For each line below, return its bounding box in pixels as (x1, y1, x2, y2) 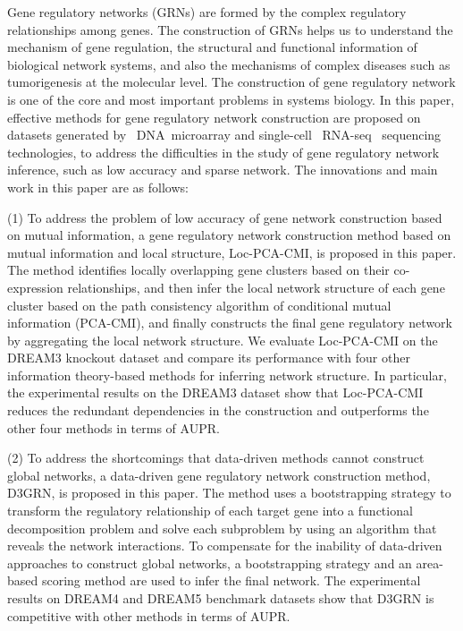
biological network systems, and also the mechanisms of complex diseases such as (7, 55, 450, 73)
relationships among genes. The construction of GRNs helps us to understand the (7, 20, 453, 38)
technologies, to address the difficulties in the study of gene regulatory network (7, 142, 440, 161)
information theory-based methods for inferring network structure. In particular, (7, 365, 447, 384)
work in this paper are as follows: (7, 177, 189, 196)
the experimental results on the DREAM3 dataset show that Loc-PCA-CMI (7, 383, 424, 402)
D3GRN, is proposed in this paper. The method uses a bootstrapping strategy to (7, 483, 451, 502)
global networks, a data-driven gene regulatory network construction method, (7, 465, 431, 484)
